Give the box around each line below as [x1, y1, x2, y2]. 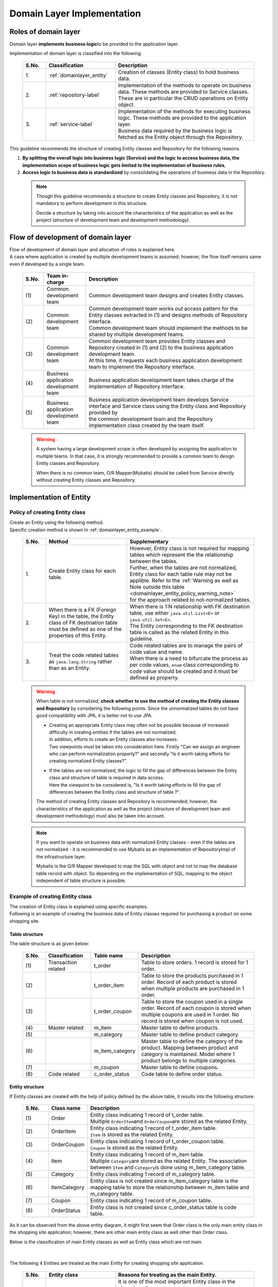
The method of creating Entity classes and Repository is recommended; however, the [36, 798, 217, 805]
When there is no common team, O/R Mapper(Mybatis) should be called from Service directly [36, 469, 234, 476]
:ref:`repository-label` [48, 91, 100, 98]
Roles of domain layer [9, 27, 81, 36]
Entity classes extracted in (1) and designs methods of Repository [89, 311, 248, 319]
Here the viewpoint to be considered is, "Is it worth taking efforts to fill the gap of [49, 781, 221, 788]
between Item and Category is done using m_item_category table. [90, 1164, 246, 1171]
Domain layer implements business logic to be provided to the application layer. [9, 41, 179, 47]
